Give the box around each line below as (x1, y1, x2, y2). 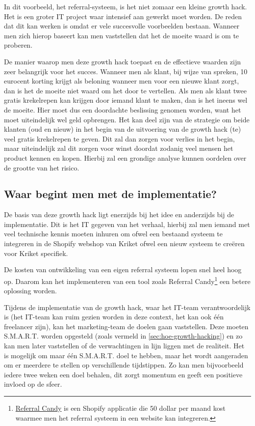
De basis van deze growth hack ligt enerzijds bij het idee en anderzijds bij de (4, 209, 234, 220)
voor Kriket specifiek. (4, 248, 68, 258)
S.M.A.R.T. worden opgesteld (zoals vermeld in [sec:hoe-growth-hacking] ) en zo (4, 331, 243, 341)
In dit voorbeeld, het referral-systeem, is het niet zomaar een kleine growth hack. (4, 1, 247, 11)
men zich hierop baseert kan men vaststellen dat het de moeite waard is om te (4, 30, 239, 40)
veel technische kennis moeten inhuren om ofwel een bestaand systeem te (4, 228, 223, 239)
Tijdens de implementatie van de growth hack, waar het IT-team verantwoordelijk (4, 302, 251, 312)
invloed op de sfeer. (4, 379, 62, 389)
